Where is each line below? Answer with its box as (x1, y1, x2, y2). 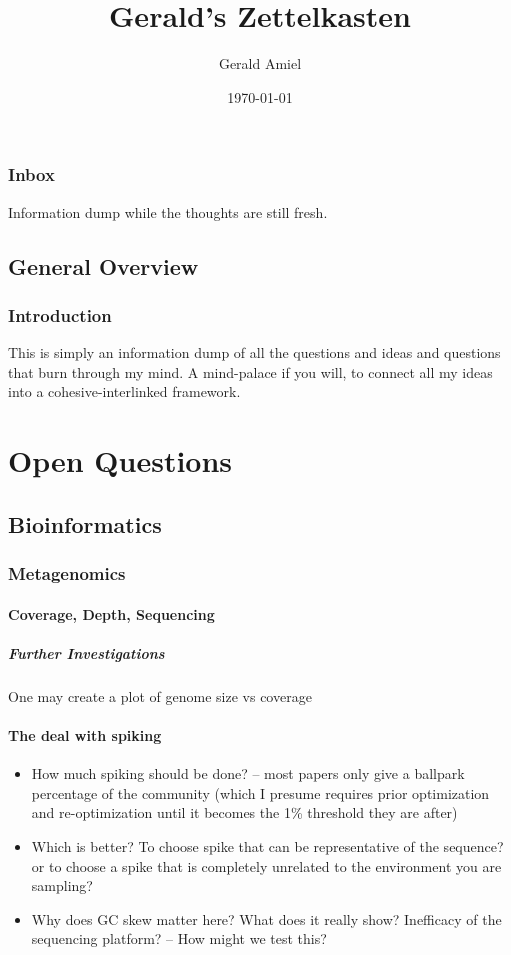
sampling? (31, 875, 93, 896)
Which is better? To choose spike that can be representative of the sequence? (31, 835, 504, 856)
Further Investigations (8, 642, 165, 663)
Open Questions (8, 440, 233, 481)
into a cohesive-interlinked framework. (8, 381, 241, 402)
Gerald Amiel (218, 53, 302, 74)
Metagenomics (8, 561, 126, 586)
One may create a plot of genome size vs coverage (8, 685, 312, 706)
